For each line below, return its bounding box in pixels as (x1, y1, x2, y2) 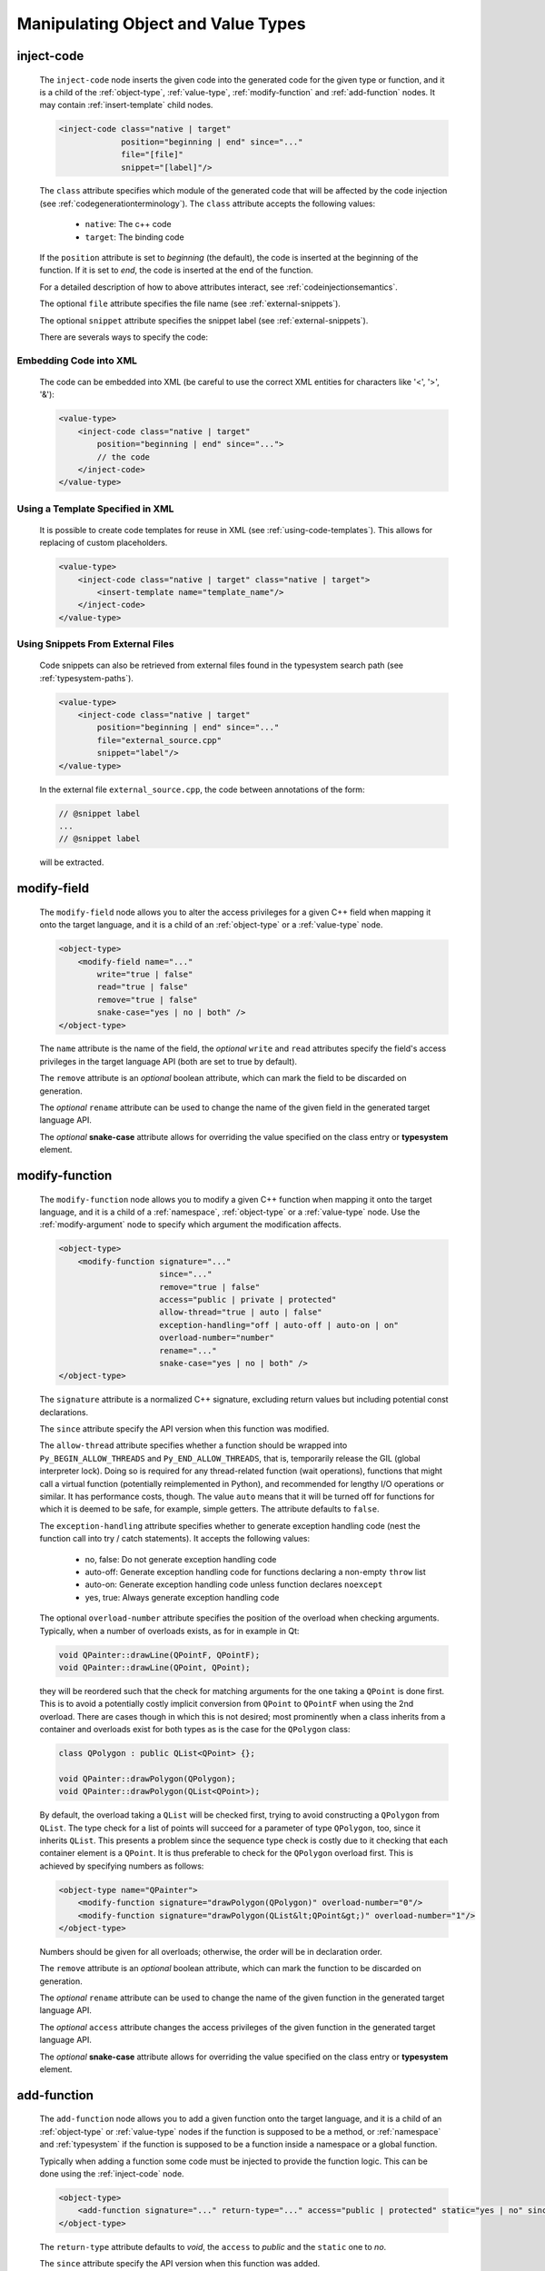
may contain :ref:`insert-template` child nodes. (39, 100, 213, 111)
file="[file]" (121, 150, 183, 160)
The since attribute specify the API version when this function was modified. (39, 1423, 330, 1434)
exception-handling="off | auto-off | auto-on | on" (159, 1320, 400, 1330)
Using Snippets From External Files (16, 638, 174, 650)
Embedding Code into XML (16, 354, 138, 367)
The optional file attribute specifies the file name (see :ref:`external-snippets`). (39, 298, 341, 309)
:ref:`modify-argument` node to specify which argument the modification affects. (39, 1219, 342, 1230)
